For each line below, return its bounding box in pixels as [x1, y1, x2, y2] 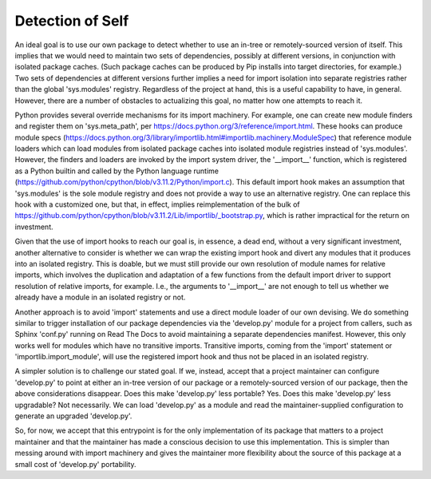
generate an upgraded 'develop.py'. [14, 411, 132, 421]
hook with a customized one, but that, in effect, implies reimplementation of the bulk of [14, 200, 300, 209]
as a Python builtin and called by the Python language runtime [14, 166, 219, 176]
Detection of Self [14, 12, 129, 30]
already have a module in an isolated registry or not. [14, 292, 186, 303]
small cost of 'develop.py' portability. [14, 459, 136, 469]
